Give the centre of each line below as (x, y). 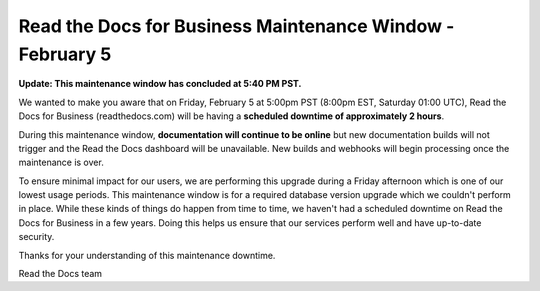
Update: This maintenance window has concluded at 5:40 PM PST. (160, 84)
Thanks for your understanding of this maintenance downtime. (147, 255)
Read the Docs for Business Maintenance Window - (236, 26)
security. (36, 237)
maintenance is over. (61, 162)
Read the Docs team (60, 274)
